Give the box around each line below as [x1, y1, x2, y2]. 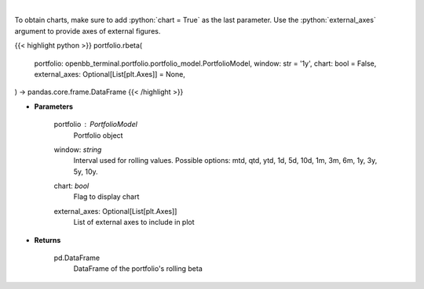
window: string [53, 145, 102, 154]
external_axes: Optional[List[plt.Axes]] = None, [34, 69, 186, 78]
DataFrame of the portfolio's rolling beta [73, 264, 203, 273]
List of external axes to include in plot [73, 218, 196, 227]
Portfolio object [73, 130, 123, 140]
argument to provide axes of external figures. [14, 26, 161, 35]
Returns [34, 235, 61, 244]
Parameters [34, 102, 74, 111]
